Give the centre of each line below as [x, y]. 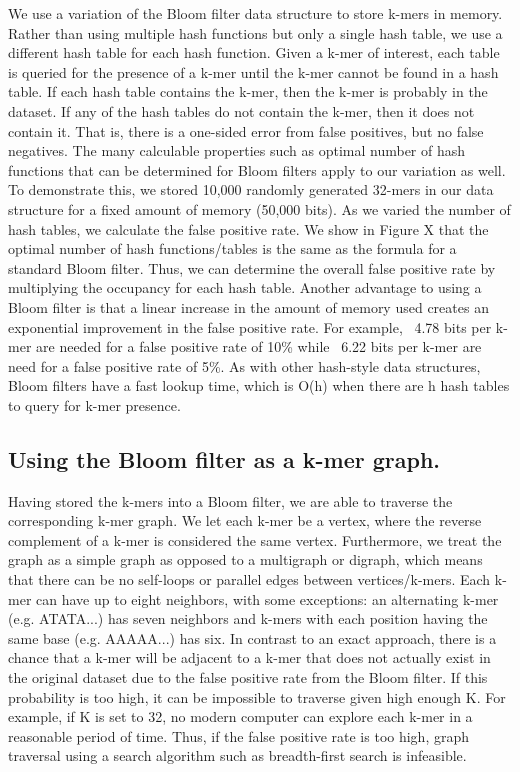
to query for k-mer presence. [94, 404]
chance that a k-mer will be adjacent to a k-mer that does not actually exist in [249, 657]
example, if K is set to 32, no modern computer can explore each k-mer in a [240, 716]
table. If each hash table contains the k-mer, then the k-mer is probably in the [248, 91]
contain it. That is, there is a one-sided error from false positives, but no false [246, 130]
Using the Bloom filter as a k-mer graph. [224, 458]
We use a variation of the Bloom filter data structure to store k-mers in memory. [255, 13]
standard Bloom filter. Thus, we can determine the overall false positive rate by [252, 267]
